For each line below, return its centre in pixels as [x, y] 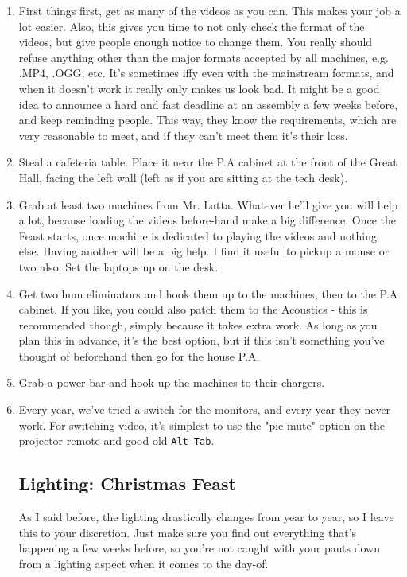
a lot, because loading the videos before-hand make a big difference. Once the [207, 220]
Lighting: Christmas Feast [127, 483]
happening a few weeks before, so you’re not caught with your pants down [199, 548]
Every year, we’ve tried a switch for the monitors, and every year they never [205, 409]
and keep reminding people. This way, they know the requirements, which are [207, 120]
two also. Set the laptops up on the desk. [118, 266]
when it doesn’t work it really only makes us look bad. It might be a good [199, 88]
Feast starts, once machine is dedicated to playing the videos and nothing [198, 235]
